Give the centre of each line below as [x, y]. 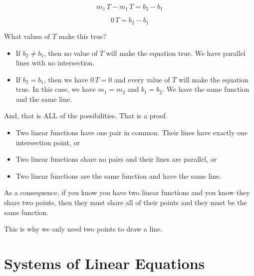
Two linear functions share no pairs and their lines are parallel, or [116, 159]
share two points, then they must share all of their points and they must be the [126, 202]
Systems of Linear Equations [105, 263]
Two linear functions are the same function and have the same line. [119, 175]
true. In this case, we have [56, 89]
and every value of [142, 79]
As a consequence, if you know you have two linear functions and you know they [127, 192]
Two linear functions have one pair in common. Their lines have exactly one [131, 133]
